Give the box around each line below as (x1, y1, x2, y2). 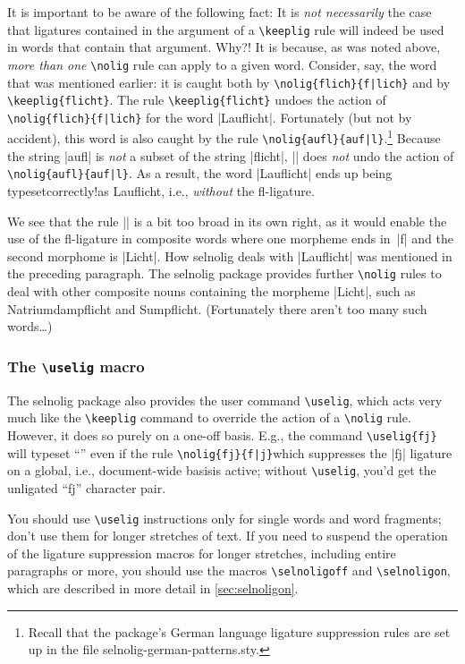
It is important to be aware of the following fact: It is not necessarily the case (7, 3, 432, 21)
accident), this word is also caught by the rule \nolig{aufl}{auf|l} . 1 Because (7, 126, 441, 148)
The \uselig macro (7, 354, 145, 377)
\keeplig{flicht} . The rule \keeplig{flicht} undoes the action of (7, 90, 386, 109)
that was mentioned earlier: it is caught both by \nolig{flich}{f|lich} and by (7, 72, 451, 91)
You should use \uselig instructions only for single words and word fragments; (7, 508, 442, 527)
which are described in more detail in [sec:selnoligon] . (7, 579, 299, 597)
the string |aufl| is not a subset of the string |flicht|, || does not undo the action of (7, 146, 454, 165)
